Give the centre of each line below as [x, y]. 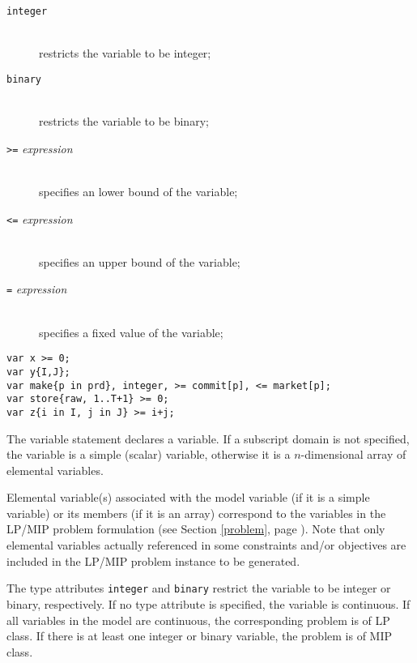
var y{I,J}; [38, 372]
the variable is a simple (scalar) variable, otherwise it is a [149, 454]
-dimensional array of [353, 454]
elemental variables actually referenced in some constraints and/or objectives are [206, 545]
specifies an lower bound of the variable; [138, 191]
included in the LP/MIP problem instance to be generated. [153, 560]
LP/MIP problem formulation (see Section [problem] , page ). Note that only [196, 529]
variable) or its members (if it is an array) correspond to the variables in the [196, 513]
